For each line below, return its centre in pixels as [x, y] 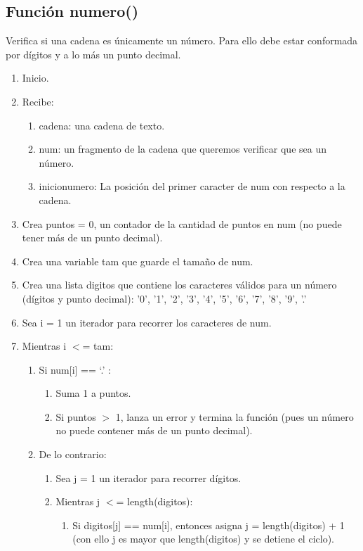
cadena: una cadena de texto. [102, 125]
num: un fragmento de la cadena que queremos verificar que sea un [183, 149]
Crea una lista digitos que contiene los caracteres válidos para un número [179, 285]
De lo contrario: [73, 454]
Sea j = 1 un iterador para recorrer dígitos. [148, 477]
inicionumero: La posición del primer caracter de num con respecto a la [192, 186]
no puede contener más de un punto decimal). [154, 430]
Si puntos [76, 416]
